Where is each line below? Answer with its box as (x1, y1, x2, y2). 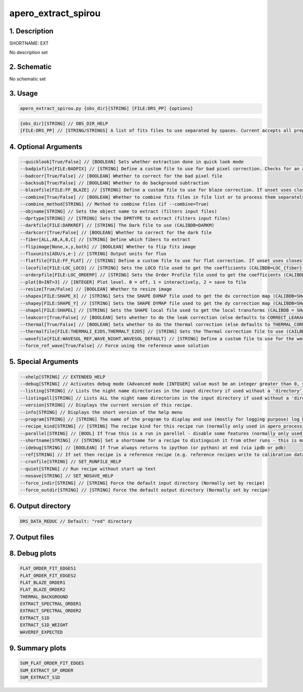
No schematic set (9, 76, 46, 82)
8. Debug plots (9, 549, 57, 558)
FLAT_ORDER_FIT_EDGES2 (20, 573, 76, 578)
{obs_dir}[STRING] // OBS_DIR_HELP (20, 120, 108, 126)
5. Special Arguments (9, 357, 79, 366)
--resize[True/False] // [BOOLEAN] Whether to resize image (20, 286, 172, 292)
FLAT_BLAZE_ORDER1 (20, 579, 66, 585)
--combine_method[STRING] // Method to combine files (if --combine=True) (20, 201, 210, 207)
